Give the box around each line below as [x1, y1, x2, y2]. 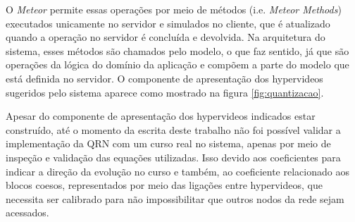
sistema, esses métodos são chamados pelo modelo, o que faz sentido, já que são [6, 43, 349, 58]
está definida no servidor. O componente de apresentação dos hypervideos [6, 70, 323, 85]
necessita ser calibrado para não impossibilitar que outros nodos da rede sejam [6, 191, 344, 206]
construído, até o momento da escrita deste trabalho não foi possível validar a [6, 122, 341, 137]
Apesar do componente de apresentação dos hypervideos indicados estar [6, 109, 316, 123]
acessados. [6, 205, 49, 220]
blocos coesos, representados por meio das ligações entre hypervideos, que [6, 178, 323, 192]
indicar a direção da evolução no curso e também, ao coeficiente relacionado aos [6, 164, 349, 178]
